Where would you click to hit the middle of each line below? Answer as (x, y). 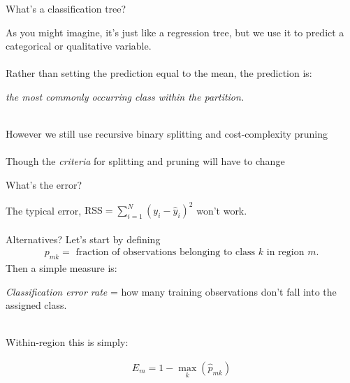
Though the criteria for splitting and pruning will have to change (145, 161)
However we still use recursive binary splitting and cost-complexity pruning (167, 134)
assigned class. (36, 305)
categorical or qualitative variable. (79, 46)
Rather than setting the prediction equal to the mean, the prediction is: (159, 73)
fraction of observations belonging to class (166, 253)
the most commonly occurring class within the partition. (125, 96)
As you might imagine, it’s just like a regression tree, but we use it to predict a (175, 32)
